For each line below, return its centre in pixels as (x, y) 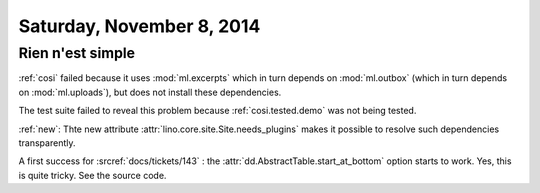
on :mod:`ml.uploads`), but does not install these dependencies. (150, 92)
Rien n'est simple (76, 53)
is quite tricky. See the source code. (92, 175)
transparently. (47, 142)
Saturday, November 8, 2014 (139, 26)
